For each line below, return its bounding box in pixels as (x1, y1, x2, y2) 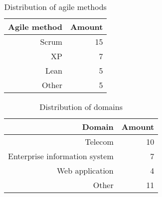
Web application (56, 165, 114, 176)
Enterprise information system (8, 150, 114, 162)
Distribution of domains (39, 101, 123, 112)
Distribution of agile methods (4, 1, 107, 12)
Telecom (85, 136, 114, 147)
